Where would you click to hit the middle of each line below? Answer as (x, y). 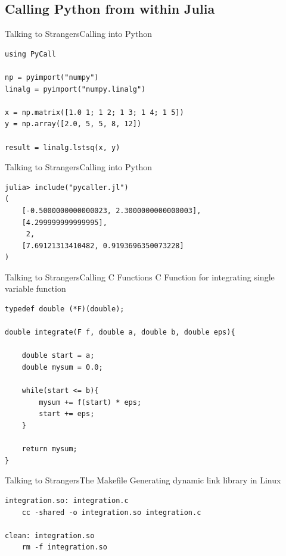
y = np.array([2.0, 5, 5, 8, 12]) (73, 124)
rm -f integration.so (64, 547)
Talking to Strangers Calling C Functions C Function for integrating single (140, 277)
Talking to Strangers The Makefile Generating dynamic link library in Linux (143, 480)
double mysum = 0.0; (62, 368)
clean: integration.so (50, 535)
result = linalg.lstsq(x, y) (63, 147)
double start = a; (58, 356)
